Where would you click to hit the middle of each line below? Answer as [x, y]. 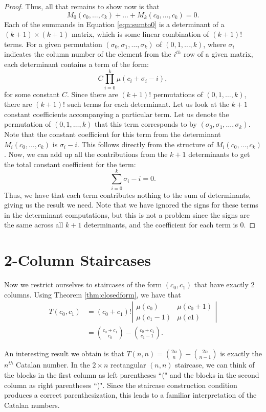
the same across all [34, 225]
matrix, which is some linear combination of [140, 34]
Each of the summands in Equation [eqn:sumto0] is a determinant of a [114, 24]
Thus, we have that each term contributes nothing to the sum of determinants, [128, 194]
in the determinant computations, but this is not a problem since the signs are [127, 214]
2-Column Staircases [77, 260]
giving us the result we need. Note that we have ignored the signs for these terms [131, 205]
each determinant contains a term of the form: [76, 64]
